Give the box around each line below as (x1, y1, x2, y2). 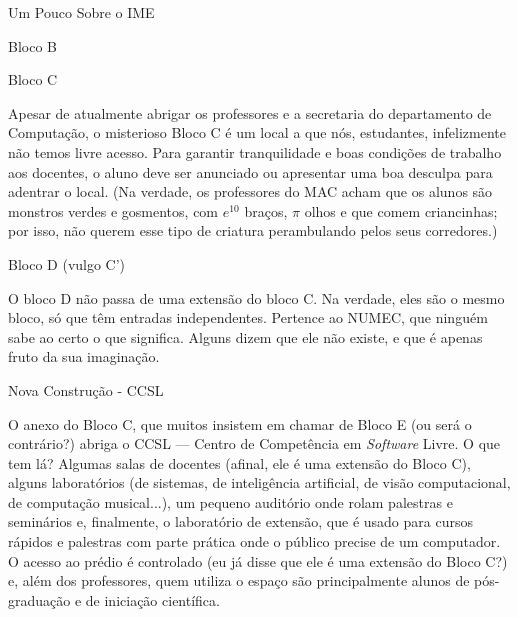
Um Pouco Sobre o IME (8, 2, 155, 22)
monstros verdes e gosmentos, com (8, 200, 219, 221)
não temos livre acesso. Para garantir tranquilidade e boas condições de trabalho (8, 141, 502, 162)
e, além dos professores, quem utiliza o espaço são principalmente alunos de (8, 570, 470, 591)
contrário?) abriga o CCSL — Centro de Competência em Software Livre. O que (8, 433, 501, 454)
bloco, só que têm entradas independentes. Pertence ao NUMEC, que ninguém (8, 307, 488, 328)
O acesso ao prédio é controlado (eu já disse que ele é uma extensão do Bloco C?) (8, 550, 508, 571)
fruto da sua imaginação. (8, 346, 160, 367)
